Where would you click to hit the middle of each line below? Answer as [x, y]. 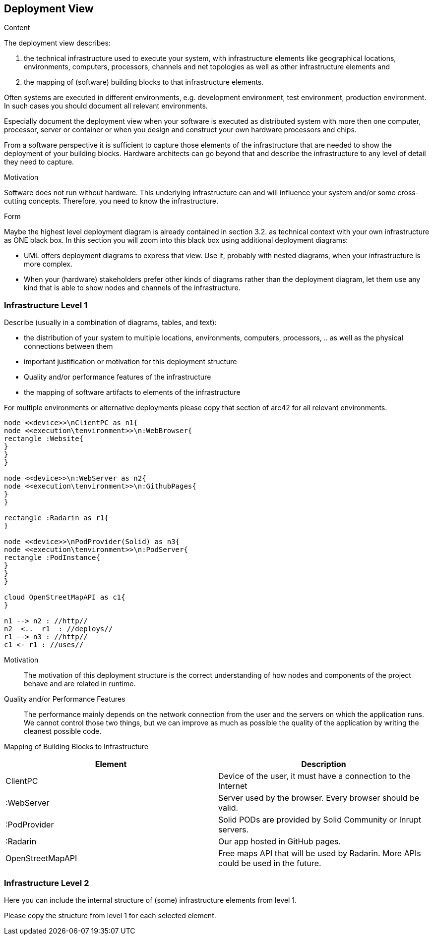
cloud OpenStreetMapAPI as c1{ [65, 597]
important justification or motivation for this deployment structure [130, 362]
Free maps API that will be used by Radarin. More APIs [320, 854]
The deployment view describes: [57, 43]
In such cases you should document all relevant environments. [106, 106]
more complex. [48, 264]
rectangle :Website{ [44, 439]
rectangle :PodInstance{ [52, 558]
